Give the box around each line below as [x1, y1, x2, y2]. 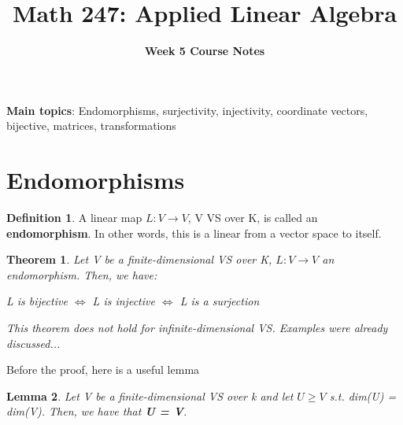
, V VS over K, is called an [187, 209, 318, 226]
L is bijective [6, 293, 68, 309]
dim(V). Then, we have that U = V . [6, 403, 187, 419]
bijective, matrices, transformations [6, 117, 176, 134]
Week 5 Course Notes [144, 42, 265, 59]
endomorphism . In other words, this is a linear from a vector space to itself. [6, 224, 382, 241]
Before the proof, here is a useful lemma [6, 361, 200, 378]
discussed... [6, 334, 61, 351]
